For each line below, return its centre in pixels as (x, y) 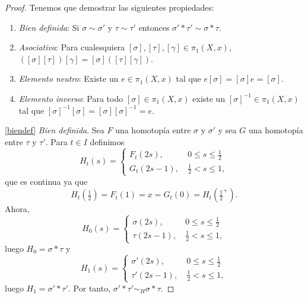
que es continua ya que (46, 181)
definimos (107, 141)
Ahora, (17, 209)
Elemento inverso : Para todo (71, 98)
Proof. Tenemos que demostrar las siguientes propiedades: (109, 7)
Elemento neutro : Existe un (69, 78)
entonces (154, 27)
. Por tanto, (90, 288)
